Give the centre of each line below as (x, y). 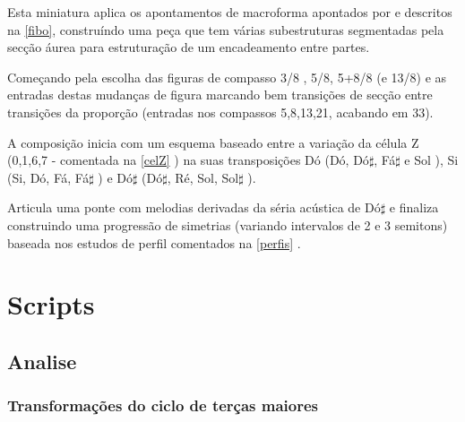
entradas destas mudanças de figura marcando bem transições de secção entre (220, 95)
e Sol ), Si (431, 160)
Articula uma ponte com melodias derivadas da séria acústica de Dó (194, 207)
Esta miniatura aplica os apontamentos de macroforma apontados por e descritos (230, 12)
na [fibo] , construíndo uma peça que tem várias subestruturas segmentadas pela (226, 29)
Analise (42, 361)
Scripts (51, 304)
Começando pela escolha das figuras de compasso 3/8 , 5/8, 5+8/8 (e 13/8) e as (227, 77)
